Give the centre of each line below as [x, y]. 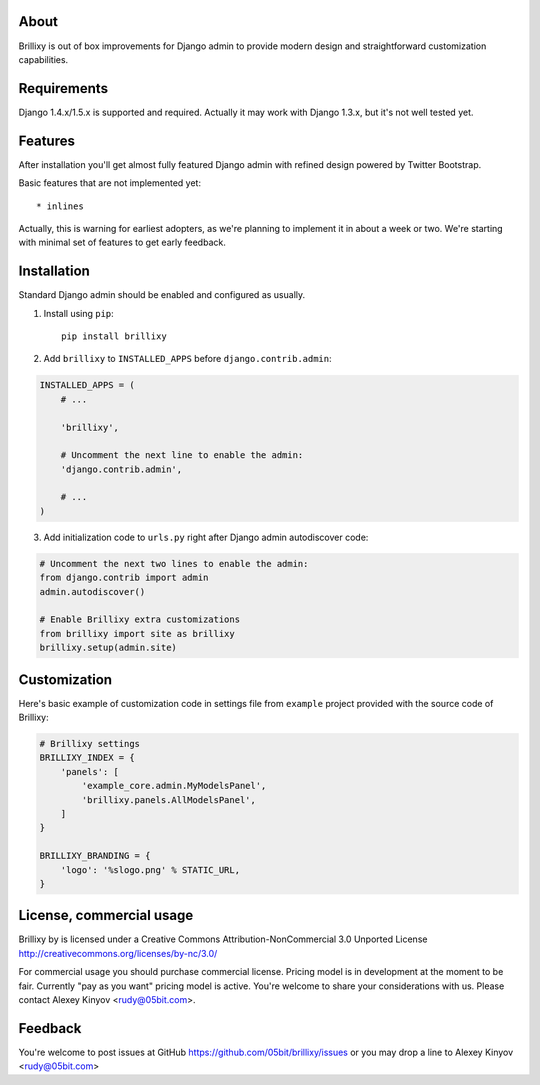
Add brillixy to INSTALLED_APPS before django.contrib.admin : [187, 359]
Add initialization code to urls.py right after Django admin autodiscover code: [206, 537]
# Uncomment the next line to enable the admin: [182, 455]
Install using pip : [78, 313]
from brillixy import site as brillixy [137, 633]
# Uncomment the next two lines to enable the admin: [174, 563]
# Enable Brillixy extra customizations [139, 619]
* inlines [60, 206]
